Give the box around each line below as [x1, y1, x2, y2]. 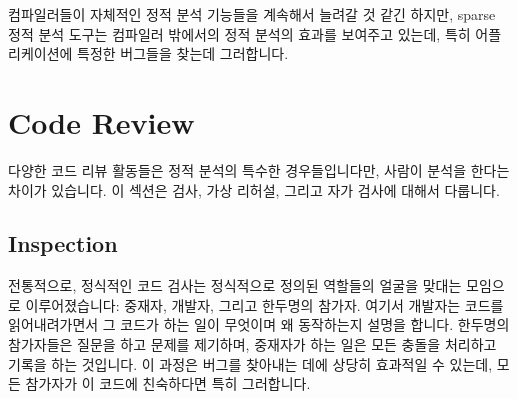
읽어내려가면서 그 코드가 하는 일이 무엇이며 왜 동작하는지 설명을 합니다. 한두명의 [8, 314, 510, 335]
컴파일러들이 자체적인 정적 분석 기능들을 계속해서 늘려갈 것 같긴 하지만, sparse [8, 4, 496, 24]
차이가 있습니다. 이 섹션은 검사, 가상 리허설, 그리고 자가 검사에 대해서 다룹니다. [8, 179, 500, 200]
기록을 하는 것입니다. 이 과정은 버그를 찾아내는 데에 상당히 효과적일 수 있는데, [8, 353, 493, 374]
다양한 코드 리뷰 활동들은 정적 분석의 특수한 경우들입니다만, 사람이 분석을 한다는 [8, 159, 510, 180]
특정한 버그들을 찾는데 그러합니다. [77, 43, 289, 64]
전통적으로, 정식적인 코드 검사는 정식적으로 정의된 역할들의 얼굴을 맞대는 [8, 275, 462, 296]
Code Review [8, 101, 195, 142]
